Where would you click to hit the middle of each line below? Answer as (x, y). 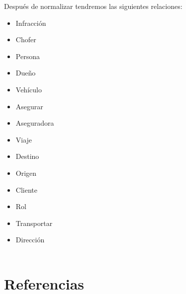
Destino (27, 156)
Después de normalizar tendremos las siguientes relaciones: (93, 6)
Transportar (34, 223)
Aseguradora (35, 123)
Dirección (30, 240)
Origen (26, 173)
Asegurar (29, 106)
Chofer (26, 39)
